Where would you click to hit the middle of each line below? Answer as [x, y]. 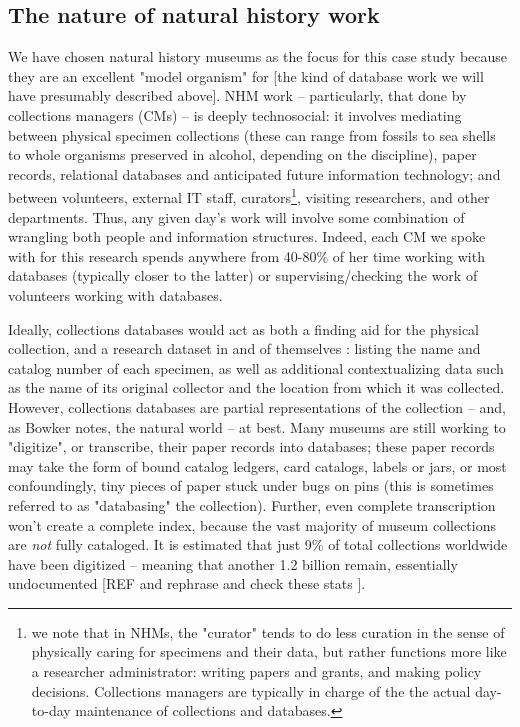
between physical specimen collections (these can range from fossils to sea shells [252, 134]
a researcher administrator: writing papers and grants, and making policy [256, 671]
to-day [51, 710]
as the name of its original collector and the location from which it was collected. [256, 387]
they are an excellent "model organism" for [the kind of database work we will [246, 75]
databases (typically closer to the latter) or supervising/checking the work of [243, 275]
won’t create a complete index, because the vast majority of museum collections [252, 524]
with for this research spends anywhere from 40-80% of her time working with [246, 255]
